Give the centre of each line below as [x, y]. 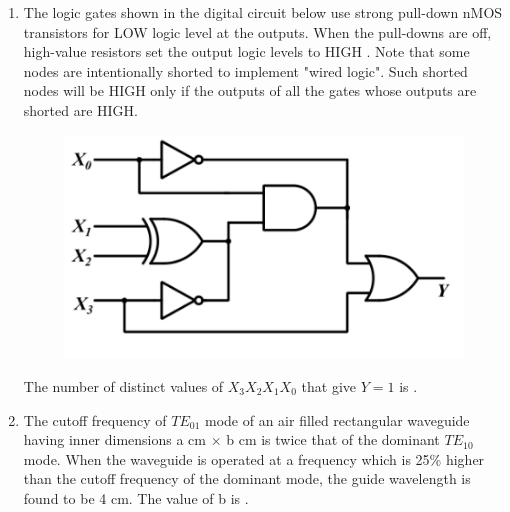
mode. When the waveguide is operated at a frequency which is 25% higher [254, 458]
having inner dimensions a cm [114, 439]
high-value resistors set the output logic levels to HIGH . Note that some [246, 51]
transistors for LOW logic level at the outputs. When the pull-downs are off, [257, 31]
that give [328, 386]
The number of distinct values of [123, 386]
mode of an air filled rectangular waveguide [337, 419]
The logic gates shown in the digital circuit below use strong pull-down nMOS [263, 12]
